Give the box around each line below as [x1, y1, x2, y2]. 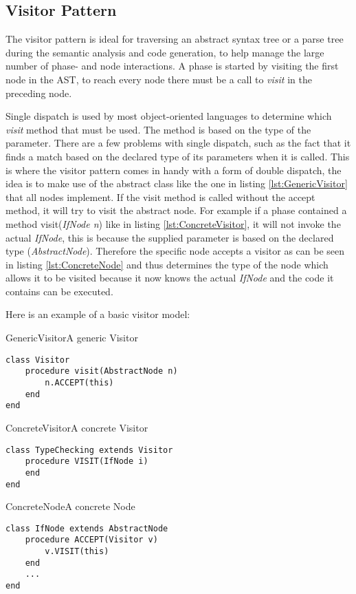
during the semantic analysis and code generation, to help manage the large [5, 45, 324, 59]
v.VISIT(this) [45, 547, 109, 557]
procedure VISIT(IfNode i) [25, 456, 148, 467]
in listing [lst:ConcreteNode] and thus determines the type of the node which [5, 257, 329, 271]
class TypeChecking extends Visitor [5, 445, 173, 455]
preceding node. [5, 85, 72, 100]
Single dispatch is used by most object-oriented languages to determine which [5, 109, 332, 123]
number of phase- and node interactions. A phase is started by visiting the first [5, 59, 339, 73]
